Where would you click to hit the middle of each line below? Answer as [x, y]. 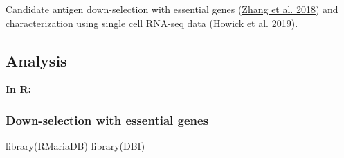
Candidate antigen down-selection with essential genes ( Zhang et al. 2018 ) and [172, 9]
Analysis [36, 60]
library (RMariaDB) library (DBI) [75, 146]
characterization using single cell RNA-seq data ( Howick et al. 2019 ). [152, 23]
